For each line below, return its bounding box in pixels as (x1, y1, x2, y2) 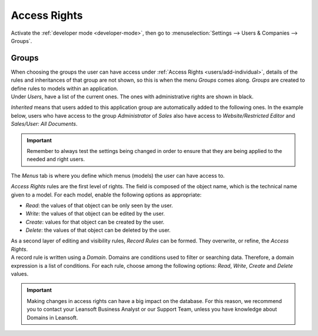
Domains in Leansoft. (26, 314, 78, 321)
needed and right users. (26, 156, 85, 163)
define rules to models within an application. (11, 85, 118, 92)
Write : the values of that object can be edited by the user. (25, 210, 165, 217)
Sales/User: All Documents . (11, 121, 78, 128)
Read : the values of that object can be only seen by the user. (25, 202, 173, 209)
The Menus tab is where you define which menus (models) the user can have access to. (11, 172, 225, 179)
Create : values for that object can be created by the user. (25, 218, 165, 225)
